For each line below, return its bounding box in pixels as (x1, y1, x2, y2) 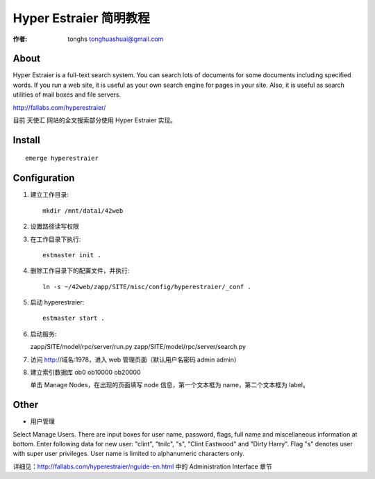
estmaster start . (42, 314, 106, 323)
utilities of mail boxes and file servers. (12, 90, 122, 99)
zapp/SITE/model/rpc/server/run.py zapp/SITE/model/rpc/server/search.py (30, 343, 247, 351)
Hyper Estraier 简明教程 (12, 10, 150, 26)
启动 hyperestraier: (30, 298, 85, 307)
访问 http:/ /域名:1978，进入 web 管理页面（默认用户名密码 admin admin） (30, 355, 241, 364)
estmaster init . (42, 251, 101, 259)
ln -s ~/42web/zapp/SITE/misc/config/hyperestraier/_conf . (42, 282, 251, 291)
